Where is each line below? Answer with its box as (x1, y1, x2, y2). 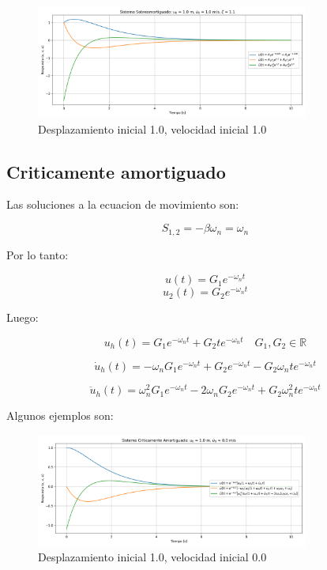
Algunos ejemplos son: (6, 407, 114, 424)
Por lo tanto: (6, 246, 69, 262)
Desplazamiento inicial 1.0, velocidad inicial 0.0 (38, 549, 267, 565)
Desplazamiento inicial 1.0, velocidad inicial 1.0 (38, 120, 267, 137)
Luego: (6, 309, 39, 326)
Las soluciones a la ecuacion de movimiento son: (6, 196, 239, 213)
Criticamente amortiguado (6, 159, 226, 183)
